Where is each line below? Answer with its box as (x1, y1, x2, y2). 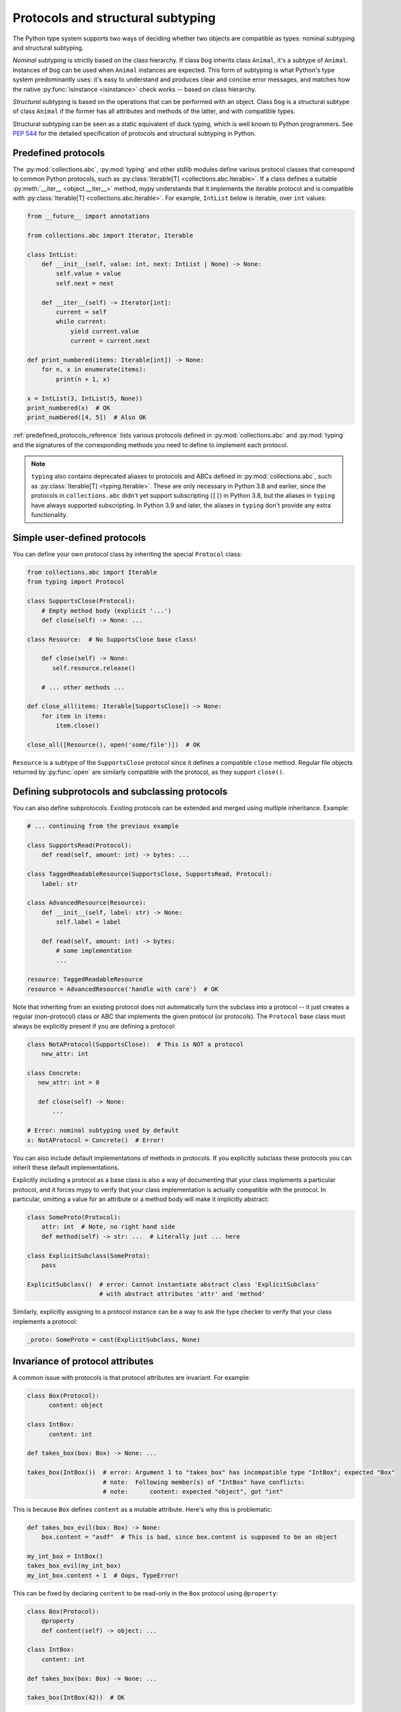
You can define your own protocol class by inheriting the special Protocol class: (12, 550, 242, 558)
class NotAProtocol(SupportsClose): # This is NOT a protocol (27, 1040, 244, 1048)
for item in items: (41, 712, 107, 720)
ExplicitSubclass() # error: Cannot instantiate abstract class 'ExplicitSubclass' (27, 1281, 320, 1288)
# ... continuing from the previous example (27, 822, 179, 830)
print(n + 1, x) (55, 375, 111, 383)
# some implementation (55, 947, 133, 955)
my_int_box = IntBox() (27, 1552, 103, 1561)
